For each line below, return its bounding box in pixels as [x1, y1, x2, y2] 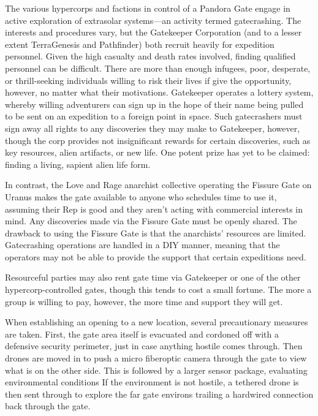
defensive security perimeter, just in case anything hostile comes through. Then [5, 339, 303, 352]
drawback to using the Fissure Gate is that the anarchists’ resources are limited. [5, 226, 306, 239]
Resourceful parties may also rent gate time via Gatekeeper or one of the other [5, 271, 301, 284]
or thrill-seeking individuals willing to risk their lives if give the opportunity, [5, 74, 292, 86]
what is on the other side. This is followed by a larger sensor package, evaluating [5, 363, 308, 376]
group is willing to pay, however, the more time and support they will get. [5, 295, 283, 308]
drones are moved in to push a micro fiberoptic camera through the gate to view [5, 352, 307, 365]
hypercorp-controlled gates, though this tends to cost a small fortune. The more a [5, 283, 312, 296]
